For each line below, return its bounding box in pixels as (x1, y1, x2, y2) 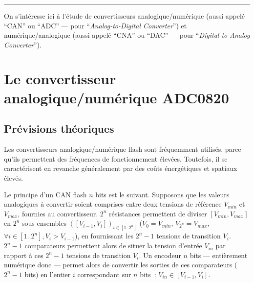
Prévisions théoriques (4, 121, 114, 136)
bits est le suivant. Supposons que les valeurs (95, 189, 230, 199)
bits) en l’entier (24, 269, 71, 279)
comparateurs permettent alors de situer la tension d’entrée (24, 240, 202, 251)
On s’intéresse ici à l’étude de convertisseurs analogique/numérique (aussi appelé (4, 11, 245, 21)
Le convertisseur (4, 68, 116, 88)
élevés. (4, 172, 23, 183)
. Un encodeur (139, 250, 181, 260)
